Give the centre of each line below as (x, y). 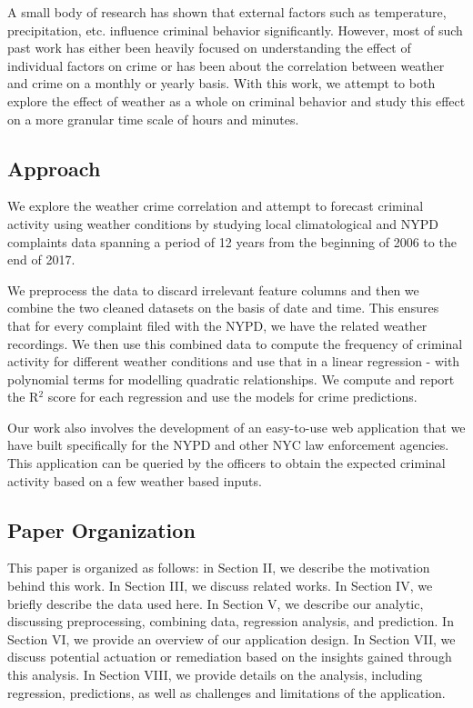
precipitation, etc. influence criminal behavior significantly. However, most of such (235, 30)
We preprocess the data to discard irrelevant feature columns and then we (213, 289)
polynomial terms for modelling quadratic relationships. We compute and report (231, 379)
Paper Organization (101, 529)
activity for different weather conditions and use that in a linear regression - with (234, 361)
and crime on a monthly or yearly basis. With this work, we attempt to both (221, 83)
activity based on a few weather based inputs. (135, 480)
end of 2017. (41, 259)
